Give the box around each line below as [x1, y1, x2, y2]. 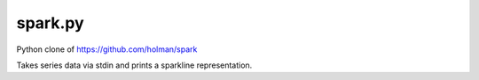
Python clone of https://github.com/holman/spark [16, 44, 198, 55]
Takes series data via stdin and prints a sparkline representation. [16, 60, 253, 70]
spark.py [16, 13, 84, 33]
